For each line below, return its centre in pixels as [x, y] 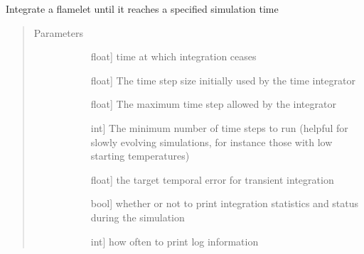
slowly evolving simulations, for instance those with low [212, 142]
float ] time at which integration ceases [173, 56]
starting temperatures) [140, 156]
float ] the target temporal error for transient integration [212, 179]
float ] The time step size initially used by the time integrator [223, 80]
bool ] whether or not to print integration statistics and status [225, 203]
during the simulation [138, 217]
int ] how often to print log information [175, 241]
